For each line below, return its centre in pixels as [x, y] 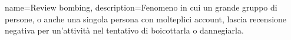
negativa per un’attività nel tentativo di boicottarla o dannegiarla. [124, 30]
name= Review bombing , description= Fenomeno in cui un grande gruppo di [141, 7]
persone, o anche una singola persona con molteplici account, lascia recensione [146, 19]
